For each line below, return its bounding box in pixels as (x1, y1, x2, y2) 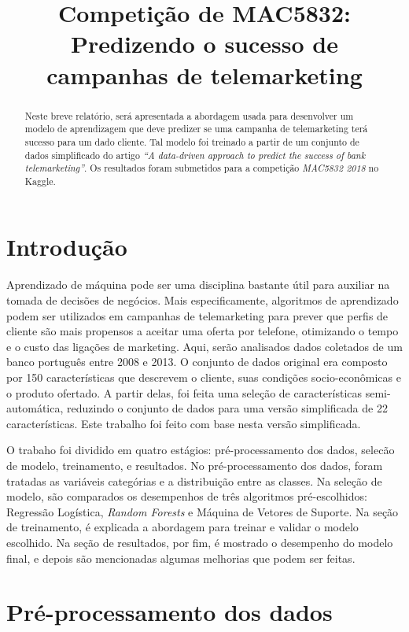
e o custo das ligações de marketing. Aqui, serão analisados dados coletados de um (6, 338, 403, 354)
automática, (6, 400, 64, 416)
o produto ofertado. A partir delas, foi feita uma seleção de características (6, 384, 363, 401)
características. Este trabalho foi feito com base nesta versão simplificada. (6, 415, 361, 431)
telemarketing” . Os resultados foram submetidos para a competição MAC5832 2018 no (24, 161, 379, 175)
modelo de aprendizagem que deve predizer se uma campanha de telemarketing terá (24, 122, 368, 135)
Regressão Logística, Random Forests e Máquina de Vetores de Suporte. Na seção (6, 503, 399, 519)
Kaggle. (24, 174, 56, 187)
